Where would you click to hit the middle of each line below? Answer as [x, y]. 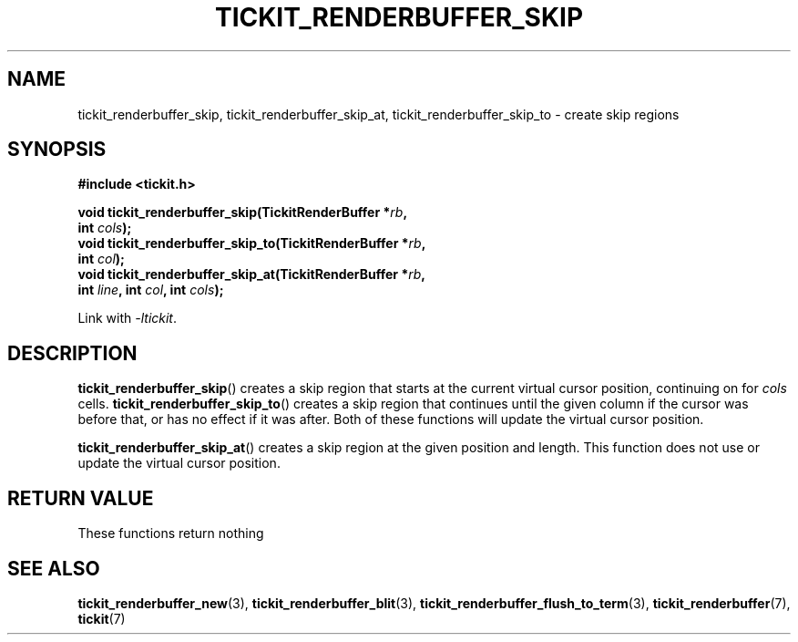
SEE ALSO [54, 568]
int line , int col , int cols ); [151, 290]
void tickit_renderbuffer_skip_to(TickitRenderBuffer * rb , [252, 243]
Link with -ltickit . [128, 318]
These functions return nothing [171, 533]
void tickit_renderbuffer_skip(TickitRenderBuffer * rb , [243, 212]
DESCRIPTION [72, 353]
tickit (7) [102, 618]
